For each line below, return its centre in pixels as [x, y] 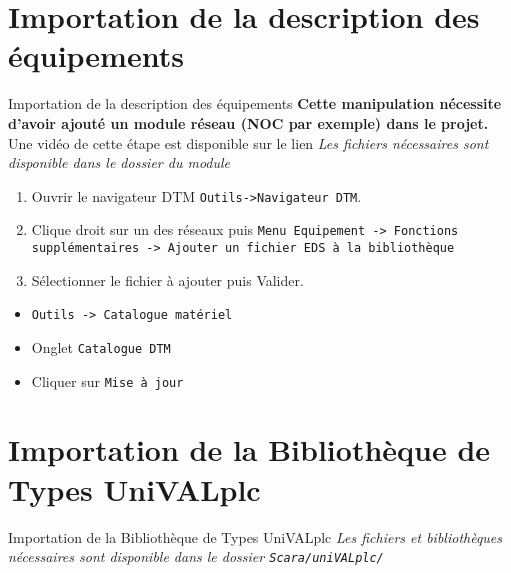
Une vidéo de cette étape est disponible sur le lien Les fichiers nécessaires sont [248, 142]
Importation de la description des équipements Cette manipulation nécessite [255, 103]
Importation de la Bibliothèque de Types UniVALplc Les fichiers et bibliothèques [255, 536]
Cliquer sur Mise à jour [107, 380]
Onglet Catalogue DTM [101, 346]
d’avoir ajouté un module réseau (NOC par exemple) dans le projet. [248, 122]
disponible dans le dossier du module [119, 162]
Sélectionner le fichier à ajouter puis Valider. [167, 279]
